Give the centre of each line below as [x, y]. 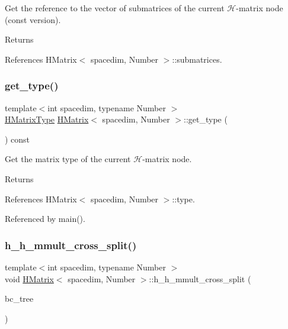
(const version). [33, 19]
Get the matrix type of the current [68, 159]
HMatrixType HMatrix [47, 119]
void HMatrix [29, 278]
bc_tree [19, 299]
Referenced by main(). [45, 219]
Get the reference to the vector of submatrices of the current [115, 8]
